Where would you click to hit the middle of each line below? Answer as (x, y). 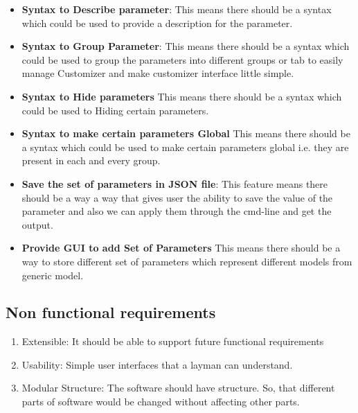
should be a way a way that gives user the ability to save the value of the (177, 197)
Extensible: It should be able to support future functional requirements (173, 341)
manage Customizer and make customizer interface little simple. (158, 73)
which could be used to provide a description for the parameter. (157, 23)
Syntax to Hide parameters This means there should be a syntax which (182, 96)
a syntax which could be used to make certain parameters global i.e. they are (185, 147)
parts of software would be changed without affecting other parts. (161, 402)
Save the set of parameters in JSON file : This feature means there (175, 183)
